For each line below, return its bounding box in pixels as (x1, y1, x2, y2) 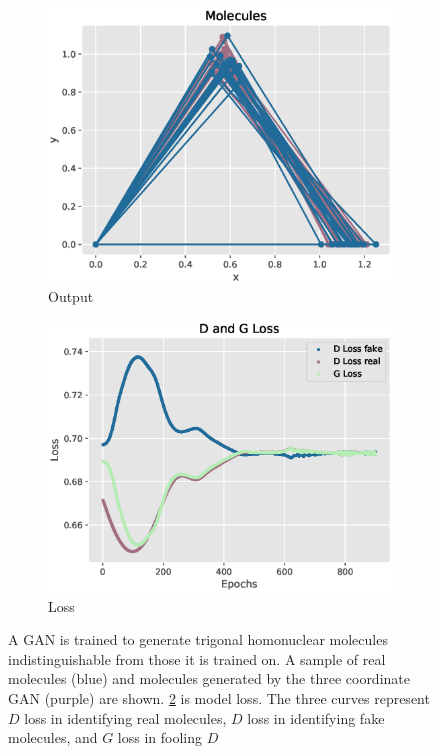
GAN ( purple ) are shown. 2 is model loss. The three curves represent (8, 688, 430, 709)
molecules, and (8, 727, 98, 748)
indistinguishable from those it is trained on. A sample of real (8, 648, 386, 669)
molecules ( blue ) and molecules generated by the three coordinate (8, 668, 410, 689)
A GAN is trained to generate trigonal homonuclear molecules (8, 629, 388, 650)
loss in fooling (117, 727, 203, 748)
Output (48, 286, 94, 307)
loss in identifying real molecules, (24, 707, 227, 728)
